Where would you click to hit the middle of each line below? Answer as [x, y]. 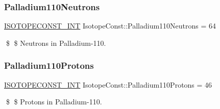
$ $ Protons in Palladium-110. [54, 102]
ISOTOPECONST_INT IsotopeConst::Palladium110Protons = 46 [108, 84]
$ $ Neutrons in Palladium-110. [56, 43]
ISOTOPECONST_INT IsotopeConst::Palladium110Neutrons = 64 [110, 26]
